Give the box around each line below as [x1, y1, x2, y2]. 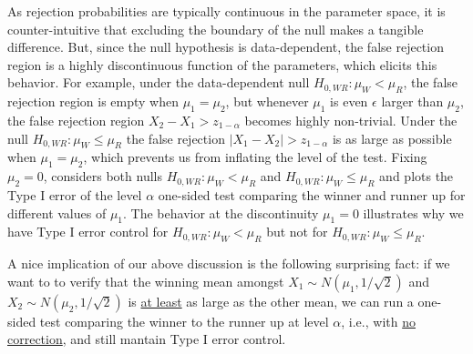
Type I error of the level [7, 185, 142, 204]
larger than [381, 92, 444, 111]
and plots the [379, 167, 454, 186]
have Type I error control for [7, 222, 169, 241]
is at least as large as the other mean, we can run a [128, 291, 414, 310]
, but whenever [225, 92, 309, 111]
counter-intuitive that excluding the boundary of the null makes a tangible [7, 19, 424, 38]
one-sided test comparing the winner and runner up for [158, 185, 466, 204]
